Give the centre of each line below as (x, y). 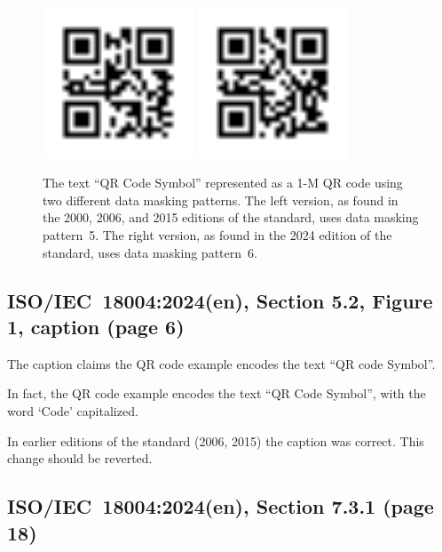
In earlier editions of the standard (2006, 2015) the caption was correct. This (216, 440)
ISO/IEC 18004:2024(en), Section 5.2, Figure (220, 300)
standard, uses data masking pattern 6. (150, 252)
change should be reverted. (80, 458)
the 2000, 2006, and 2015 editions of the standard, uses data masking (231, 217)
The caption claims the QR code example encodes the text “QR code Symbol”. (221, 363)
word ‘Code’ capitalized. (73, 410)
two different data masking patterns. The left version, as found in (221, 200)
